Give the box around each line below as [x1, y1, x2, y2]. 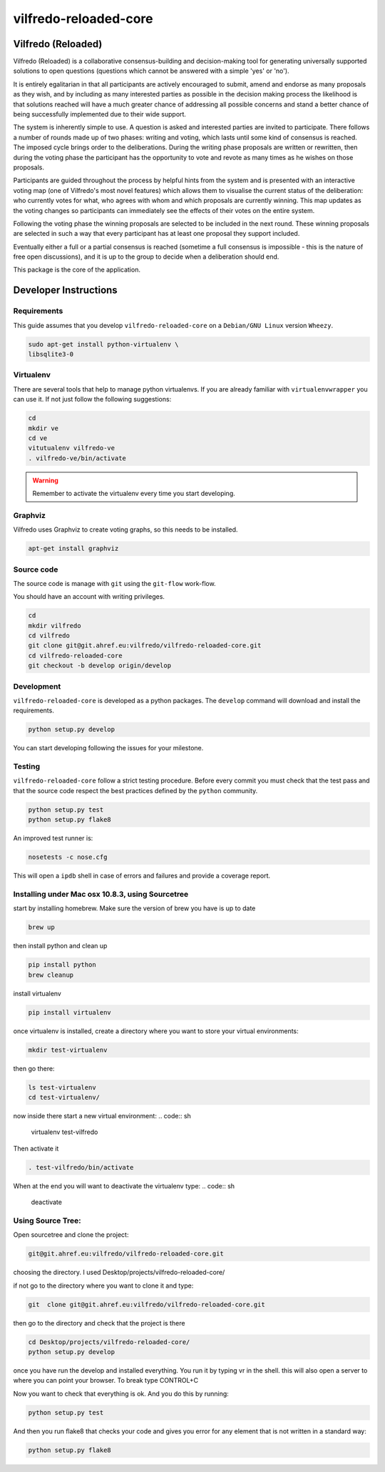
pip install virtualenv [28, 1008, 112, 1016]
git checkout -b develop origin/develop [28, 662, 171, 670]
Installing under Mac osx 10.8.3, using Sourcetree [13, 889, 189, 899]
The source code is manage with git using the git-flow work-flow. [13, 579, 217, 587]
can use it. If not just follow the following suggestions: [13, 395, 172, 404]
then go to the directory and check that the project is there [13, 1318, 185, 1327]
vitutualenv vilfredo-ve [28, 444, 115, 452]
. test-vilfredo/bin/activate [28, 1163, 134, 1171]
